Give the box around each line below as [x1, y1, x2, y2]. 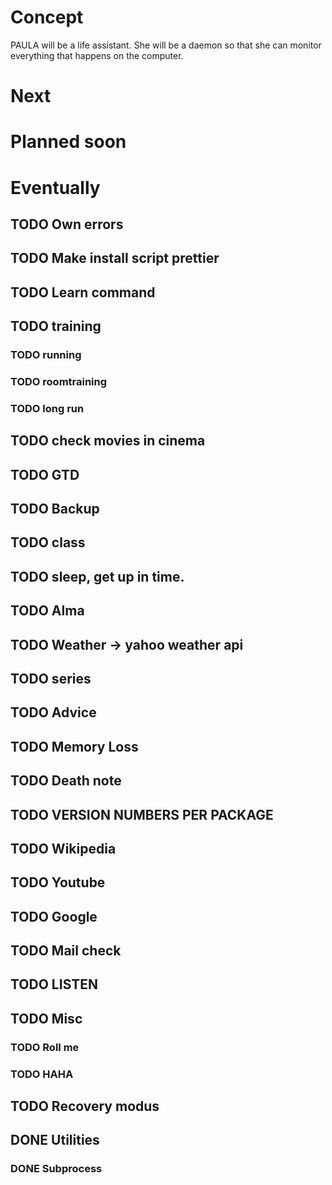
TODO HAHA [10, 1067, 74, 1081]
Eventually [10, 176, 101, 199]
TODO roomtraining [10, 374, 108, 388]
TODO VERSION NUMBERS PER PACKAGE [10, 806, 274, 823]
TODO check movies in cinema [10, 432, 206, 450]
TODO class [10, 534, 86, 551]
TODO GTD [10, 466, 80, 483]
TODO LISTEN [10, 976, 99, 993]
